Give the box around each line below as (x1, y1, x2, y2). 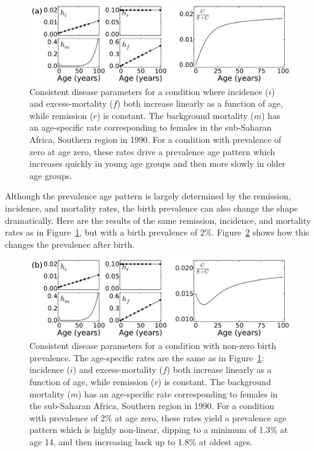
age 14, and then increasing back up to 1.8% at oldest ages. (29, 435, 253, 448)
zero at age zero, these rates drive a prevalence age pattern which (29, 145, 276, 158)
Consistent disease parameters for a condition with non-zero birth (29, 339, 276, 352)
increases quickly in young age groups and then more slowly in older (29, 157, 286, 170)
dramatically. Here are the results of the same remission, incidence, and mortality (5, 213, 311, 226)
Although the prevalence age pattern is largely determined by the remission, (5, 190, 291, 202)
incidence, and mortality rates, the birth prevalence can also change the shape (5, 202, 298, 215)
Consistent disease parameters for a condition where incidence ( (29, 85, 269, 98)
